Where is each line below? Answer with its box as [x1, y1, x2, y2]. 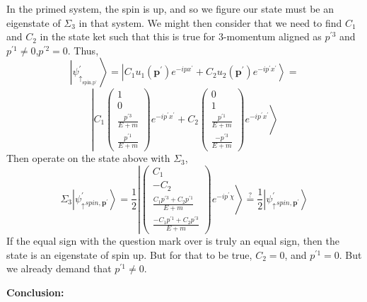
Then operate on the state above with [6, 151, 170, 165]
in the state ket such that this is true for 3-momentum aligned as [40, 29, 322, 44]
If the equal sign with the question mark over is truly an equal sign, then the [6, 233, 339, 248]
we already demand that [6, 261, 112, 276]
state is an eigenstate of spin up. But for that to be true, [6, 247, 252, 262]
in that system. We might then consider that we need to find [78, 15, 342, 30]
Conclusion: [6, 284, 64, 299]
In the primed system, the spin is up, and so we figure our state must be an [6, 1, 334, 16]
